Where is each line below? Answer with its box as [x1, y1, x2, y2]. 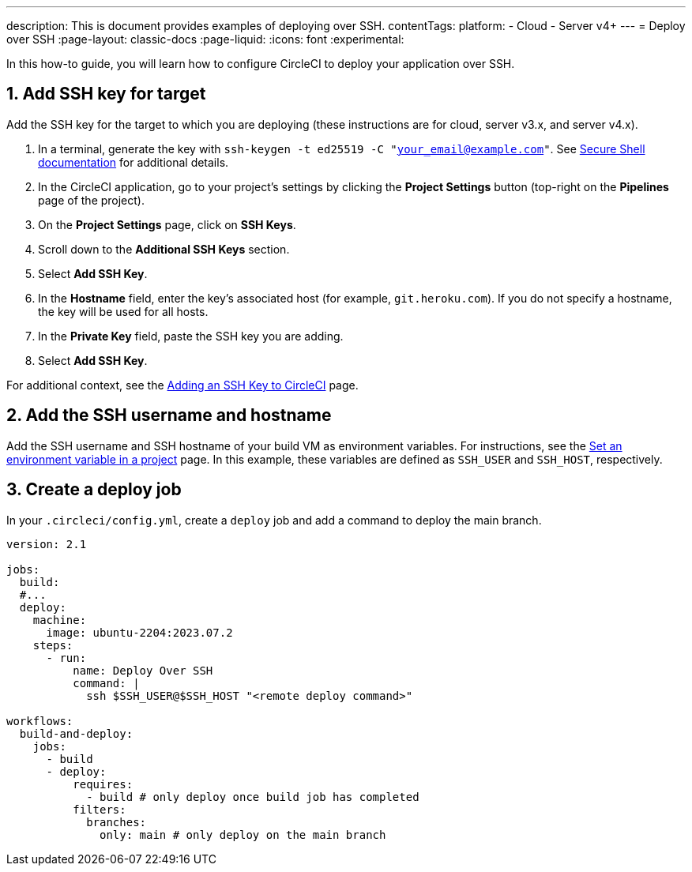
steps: [32, 638, 73, 652]
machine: [32, 613, 87, 626]
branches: [86, 815, 147, 829]
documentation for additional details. [38, 155, 229, 169]
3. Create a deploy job [6, 479, 182, 500]
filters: [73, 802, 126, 816]
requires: [73, 777, 134, 791]
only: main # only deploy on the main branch [100, 828, 386, 841]
